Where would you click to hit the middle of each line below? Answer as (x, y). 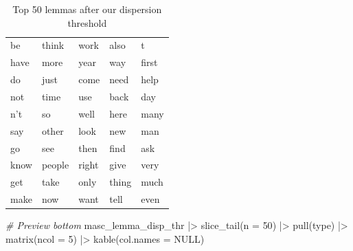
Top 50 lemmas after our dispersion (87, 9)
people (55, 165)
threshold (87, 22)
